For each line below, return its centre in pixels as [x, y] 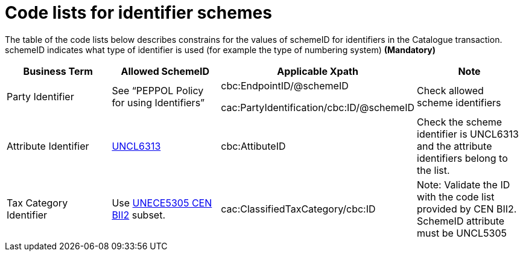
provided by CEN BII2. [467, 209]
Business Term [58, 71]
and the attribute [455, 146]
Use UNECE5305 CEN [162, 203]
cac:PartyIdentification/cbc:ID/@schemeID [318, 107]
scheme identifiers [459, 102]
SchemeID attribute [461, 221]
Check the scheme [460, 122]
